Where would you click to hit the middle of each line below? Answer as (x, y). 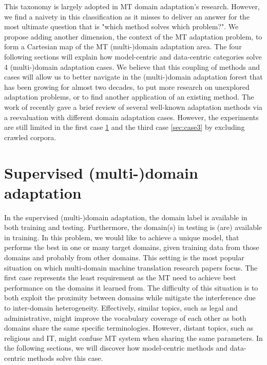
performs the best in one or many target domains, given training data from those (132, 247)
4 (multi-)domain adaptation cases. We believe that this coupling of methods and (132, 66)
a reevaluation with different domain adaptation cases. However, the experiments (131, 117)
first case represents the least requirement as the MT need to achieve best (120, 277)
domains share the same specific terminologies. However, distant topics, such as (129, 328)
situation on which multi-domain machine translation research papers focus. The (131, 267)
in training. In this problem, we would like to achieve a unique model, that (122, 237)
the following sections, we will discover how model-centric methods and (116, 348)
